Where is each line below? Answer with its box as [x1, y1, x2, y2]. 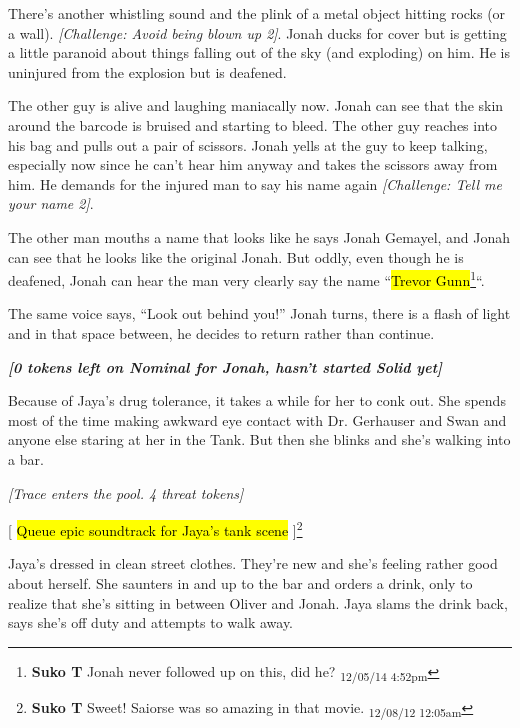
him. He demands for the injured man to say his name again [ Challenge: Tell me [8, 173, 502, 194]
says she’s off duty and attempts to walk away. [8, 612, 294, 633]
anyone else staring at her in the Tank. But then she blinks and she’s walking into [8, 429, 511, 450]
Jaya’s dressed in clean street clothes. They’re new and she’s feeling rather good [8, 553, 498, 574]
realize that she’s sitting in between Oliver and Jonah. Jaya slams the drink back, [8, 592, 508, 613]
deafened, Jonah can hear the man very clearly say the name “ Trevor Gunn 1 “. [8, 267, 485, 290]
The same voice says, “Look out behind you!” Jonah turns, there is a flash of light [8, 303, 511, 324]
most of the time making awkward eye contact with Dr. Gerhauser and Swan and [8, 409, 507, 430]
